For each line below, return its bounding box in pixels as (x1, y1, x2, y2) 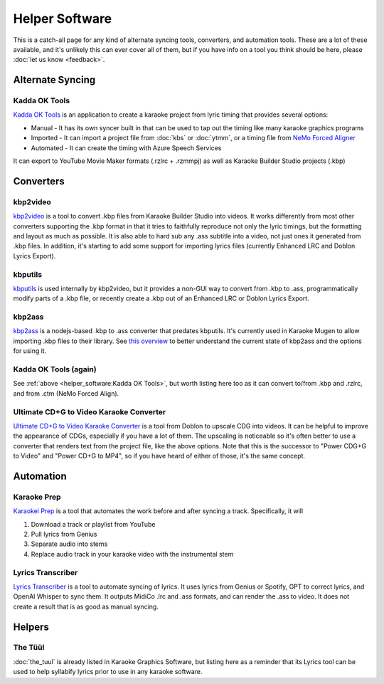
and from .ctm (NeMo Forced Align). (13, 389, 119, 398)
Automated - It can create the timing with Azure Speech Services (31, 143, 222, 152)
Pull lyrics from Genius (31, 530, 97, 538)
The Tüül (13, 643, 45, 653)
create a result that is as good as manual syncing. (13, 602, 159, 611)
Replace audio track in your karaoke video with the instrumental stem (31, 549, 234, 558)
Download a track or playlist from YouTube (31, 520, 156, 528)
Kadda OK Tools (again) (13, 364, 97, 374)
